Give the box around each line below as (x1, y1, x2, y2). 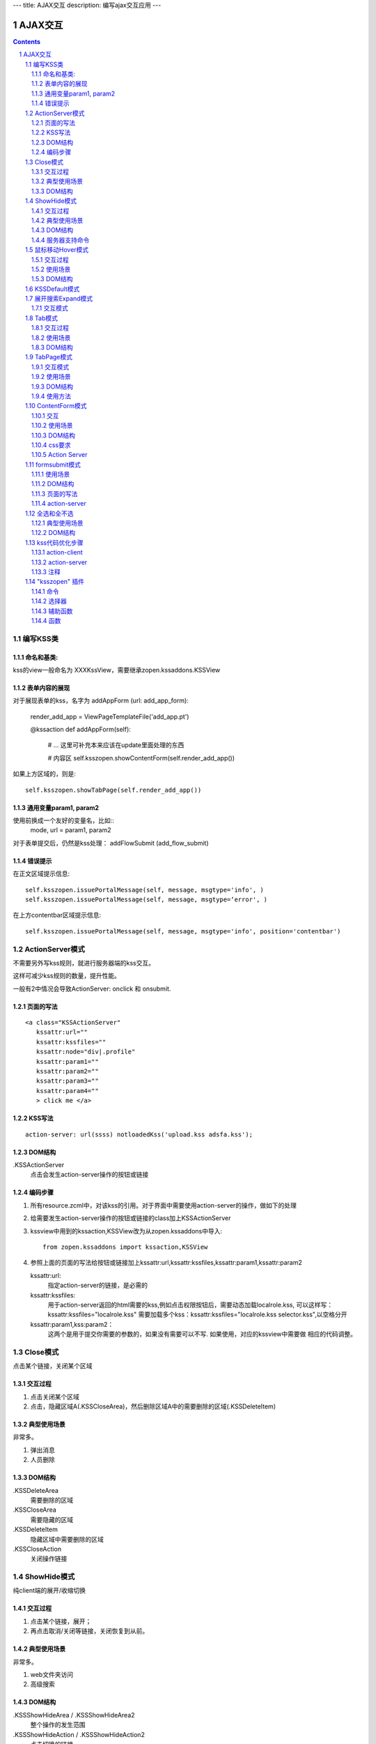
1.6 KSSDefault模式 (25, 285, 80, 293)
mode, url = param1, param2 (30, 826, 111, 834)
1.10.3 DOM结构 (31, 431, 76, 439)
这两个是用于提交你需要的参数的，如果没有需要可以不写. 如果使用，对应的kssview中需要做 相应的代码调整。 (47, 1330, 357, 1339)
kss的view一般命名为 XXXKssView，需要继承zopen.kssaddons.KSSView (13, 666, 221, 674)
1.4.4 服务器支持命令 (31, 236, 90, 244)
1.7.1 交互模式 (31, 304, 69, 313)
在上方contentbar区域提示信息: (13, 911, 101, 919)
